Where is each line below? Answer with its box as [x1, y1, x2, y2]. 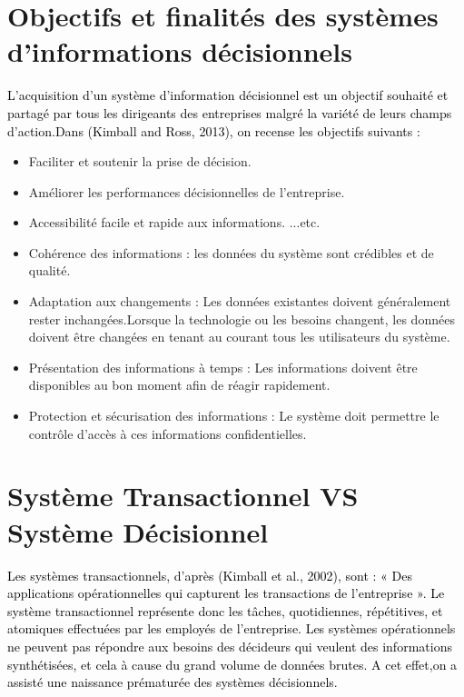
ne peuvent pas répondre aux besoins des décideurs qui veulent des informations [7, 636, 452, 655]
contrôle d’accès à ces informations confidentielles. [28, 423, 307, 443]
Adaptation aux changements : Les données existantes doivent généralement [28, 292, 451, 311]
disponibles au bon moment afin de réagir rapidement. [28, 375, 331, 394]
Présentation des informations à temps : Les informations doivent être [28, 357, 418, 376]
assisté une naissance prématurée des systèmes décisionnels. [7, 672, 338, 692]
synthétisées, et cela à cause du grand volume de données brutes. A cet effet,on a [7, 654, 458, 673]
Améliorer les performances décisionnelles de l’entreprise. [28, 182, 345, 201]
